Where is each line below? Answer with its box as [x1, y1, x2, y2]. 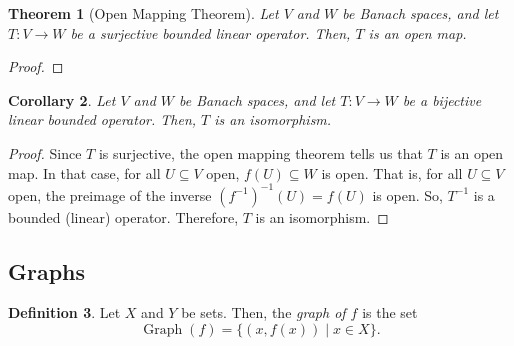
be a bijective [402, 89, 482, 110]
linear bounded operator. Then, [8, 109, 197, 130]
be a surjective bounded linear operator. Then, [70, 22, 351, 43]
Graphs [8, 255, 86, 286]
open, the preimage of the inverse [8, 184, 212, 205]
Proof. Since [8, 142, 82, 163]
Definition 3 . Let [8, 302, 121, 323]
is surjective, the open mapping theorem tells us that [98, 142, 423, 163]
